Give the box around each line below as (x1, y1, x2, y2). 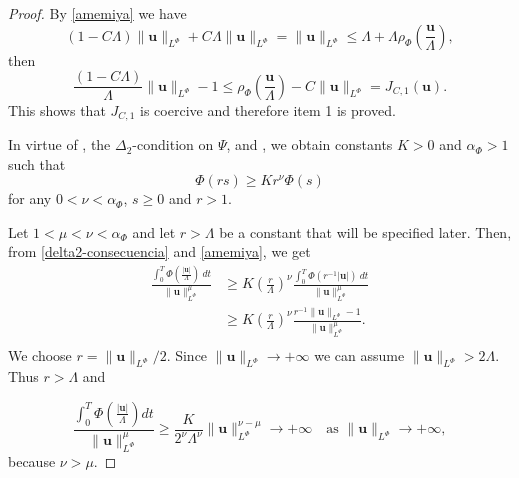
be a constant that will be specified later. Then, (219, 221, 512, 242)
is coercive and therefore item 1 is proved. (140, 99, 396, 120)
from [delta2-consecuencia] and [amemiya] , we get (8, 241, 311, 262)
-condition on (132, 134, 214, 155)
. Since (166, 344, 208, 365)
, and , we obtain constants (226, 134, 393, 155)
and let (132, 221, 176, 242)
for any (8, 188, 52, 209)
